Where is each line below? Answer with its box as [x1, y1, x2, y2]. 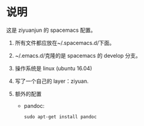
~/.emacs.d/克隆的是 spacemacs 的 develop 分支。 [14, 52, 141, 59]
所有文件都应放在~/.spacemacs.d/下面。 [14, 39, 115, 46]
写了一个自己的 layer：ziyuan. [14, 77, 89, 85]
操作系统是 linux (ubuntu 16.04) [14, 64, 92, 72]
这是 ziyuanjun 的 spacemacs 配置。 [6, 26, 96, 34]
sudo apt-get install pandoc [23, 113, 97, 120]
